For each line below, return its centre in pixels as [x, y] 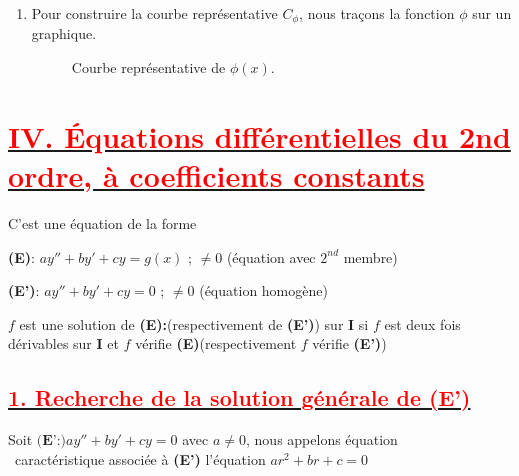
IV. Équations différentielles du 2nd [259, 135]
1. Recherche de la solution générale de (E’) [239, 397]
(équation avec [271, 256]
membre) [370, 256]
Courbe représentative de [148, 67]
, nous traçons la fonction [377, 13]
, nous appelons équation [322, 439]
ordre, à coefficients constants [216, 175]
